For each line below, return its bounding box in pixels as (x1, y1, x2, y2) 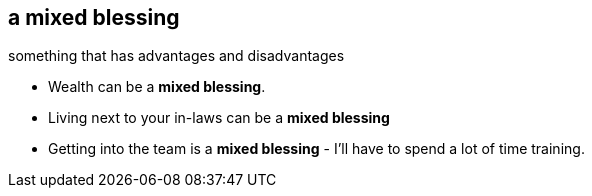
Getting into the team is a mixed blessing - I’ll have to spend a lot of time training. (48, 140, 585, 158)
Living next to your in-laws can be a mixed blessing (48, 109, 390, 127)
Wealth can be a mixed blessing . (48, 78, 266, 96)
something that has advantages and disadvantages (8, 47, 345, 65)
